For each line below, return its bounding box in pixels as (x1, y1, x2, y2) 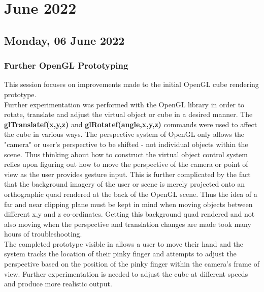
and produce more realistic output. (4, 278, 112, 289)
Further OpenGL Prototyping (4, 59, 128, 72)
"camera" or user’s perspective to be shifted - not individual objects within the (4, 138, 248, 149)
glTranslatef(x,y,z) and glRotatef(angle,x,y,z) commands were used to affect (4, 119, 257, 129)
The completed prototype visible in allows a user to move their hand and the (4, 238, 243, 249)
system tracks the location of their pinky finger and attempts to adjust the (4, 248, 237, 259)
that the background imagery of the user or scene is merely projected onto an (4, 179, 245, 189)
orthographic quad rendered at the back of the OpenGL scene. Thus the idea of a (4, 188, 257, 199)
